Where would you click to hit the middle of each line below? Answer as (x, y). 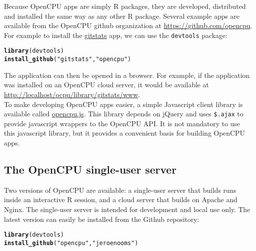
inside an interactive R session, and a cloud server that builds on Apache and (121, 199)
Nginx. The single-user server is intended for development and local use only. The (127, 209)
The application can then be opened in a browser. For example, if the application (127, 75)
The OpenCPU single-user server (90, 169)
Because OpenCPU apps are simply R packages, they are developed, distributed (125, 6)
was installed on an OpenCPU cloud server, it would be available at (107, 85)
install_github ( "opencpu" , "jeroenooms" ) (71, 243)
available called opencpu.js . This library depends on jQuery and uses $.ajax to (124, 114)
